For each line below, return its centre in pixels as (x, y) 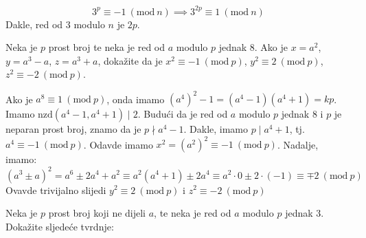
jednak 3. (305, 213)
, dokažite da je (130, 60)
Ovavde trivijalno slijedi (56, 190)
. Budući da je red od (183, 114)
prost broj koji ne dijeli (97, 213)
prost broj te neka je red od (107, 47)
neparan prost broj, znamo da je (73, 129)
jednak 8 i (302, 114)
